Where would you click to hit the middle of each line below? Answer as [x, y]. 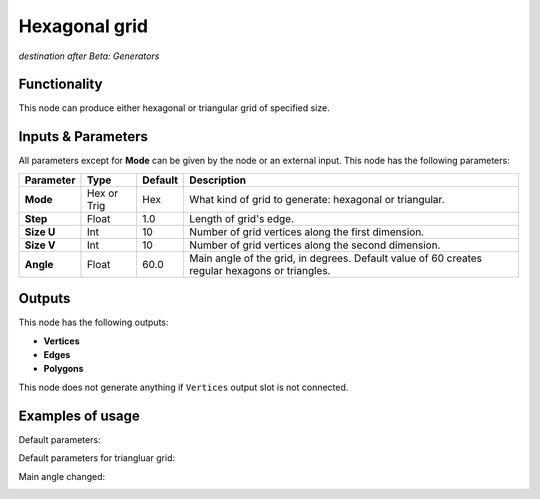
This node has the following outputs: [93, 322]
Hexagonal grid [83, 26]
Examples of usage [79, 415]
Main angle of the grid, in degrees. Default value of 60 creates [336, 258]
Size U [40, 232]
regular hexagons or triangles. [260, 270]
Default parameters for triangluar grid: [97, 458]
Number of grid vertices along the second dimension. [315, 245]
